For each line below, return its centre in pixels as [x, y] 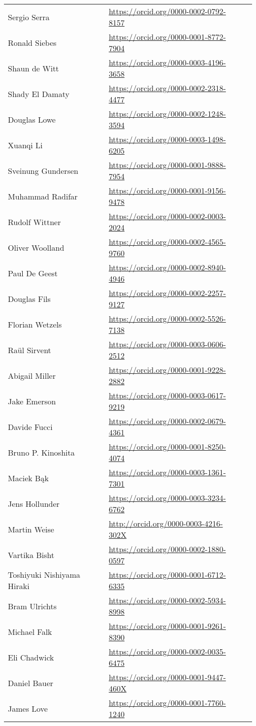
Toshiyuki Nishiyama [44, 575]
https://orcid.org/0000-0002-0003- [167, 216]
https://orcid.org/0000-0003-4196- [167, 62]
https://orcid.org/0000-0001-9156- [167, 190]
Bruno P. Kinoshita [41, 452]
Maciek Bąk [28, 478]
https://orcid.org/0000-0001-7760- [167, 703]
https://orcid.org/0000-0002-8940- [167, 267]
